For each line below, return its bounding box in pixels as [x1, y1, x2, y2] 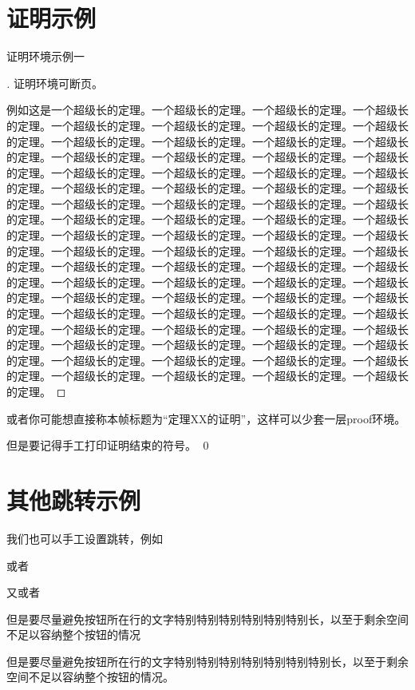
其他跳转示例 [6, 483, 141, 516]
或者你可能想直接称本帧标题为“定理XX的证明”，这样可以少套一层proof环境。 [6, 410, 406, 426]
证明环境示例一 [6, 48, 85, 65]
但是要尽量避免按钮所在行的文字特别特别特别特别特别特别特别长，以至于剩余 [6, 652, 409, 669]
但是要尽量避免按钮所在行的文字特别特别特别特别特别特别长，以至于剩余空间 [6, 610, 409, 627]
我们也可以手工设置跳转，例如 [6, 529, 163, 546]
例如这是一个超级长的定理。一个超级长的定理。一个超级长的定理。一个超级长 [6, 101, 409, 118]
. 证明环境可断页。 [6, 74, 103, 91]
